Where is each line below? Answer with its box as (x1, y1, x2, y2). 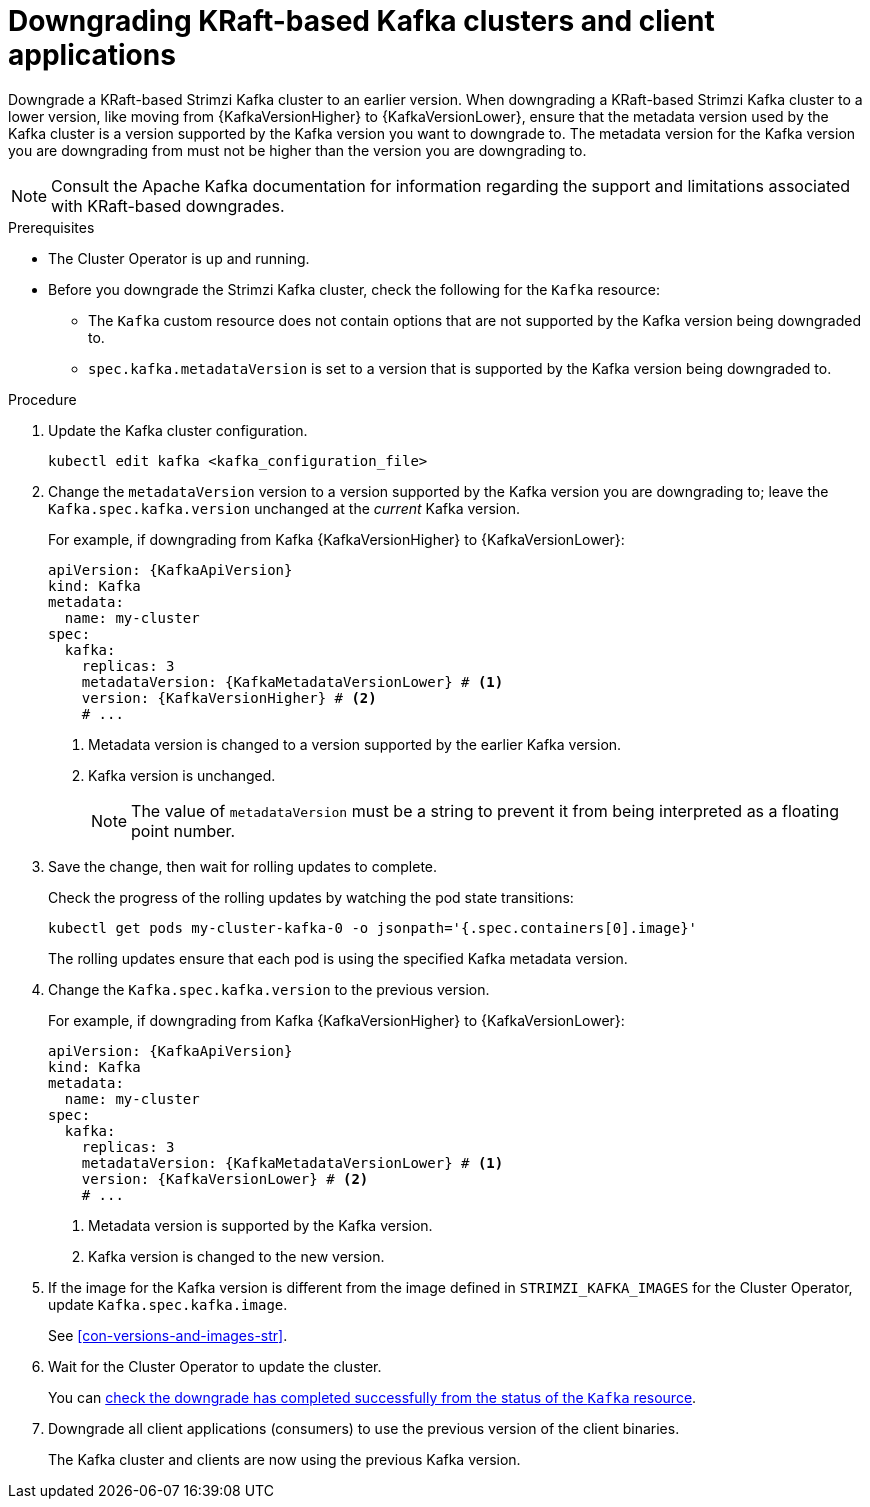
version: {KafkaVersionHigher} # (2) (81, 689, 377, 706)
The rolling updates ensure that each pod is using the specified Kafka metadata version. (48, 949, 628, 967)
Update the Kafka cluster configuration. (48, 421, 308, 439)
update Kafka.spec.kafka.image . (48, 1295, 288, 1313)
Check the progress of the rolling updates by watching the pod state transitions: (48, 888, 574, 906)
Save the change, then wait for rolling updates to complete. (48, 857, 438, 875)
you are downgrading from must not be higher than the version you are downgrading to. (8, 141, 587, 159)
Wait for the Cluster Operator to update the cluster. (48, 1357, 382, 1375)
